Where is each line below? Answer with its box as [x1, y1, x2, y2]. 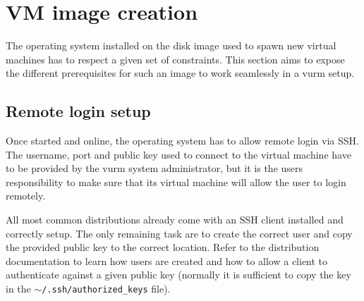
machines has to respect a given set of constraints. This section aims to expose [6, 51, 345, 66]
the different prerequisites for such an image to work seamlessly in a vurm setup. [6, 66, 355, 80]
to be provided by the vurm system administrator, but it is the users [6, 161, 303, 176]
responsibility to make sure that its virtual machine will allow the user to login [6, 174, 346, 189]
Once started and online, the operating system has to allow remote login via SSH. [6, 133, 359, 148]
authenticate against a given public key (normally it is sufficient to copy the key [6, 267, 351, 282]
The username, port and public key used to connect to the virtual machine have [6, 147, 351, 161]
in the [6, 281, 31, 296]
